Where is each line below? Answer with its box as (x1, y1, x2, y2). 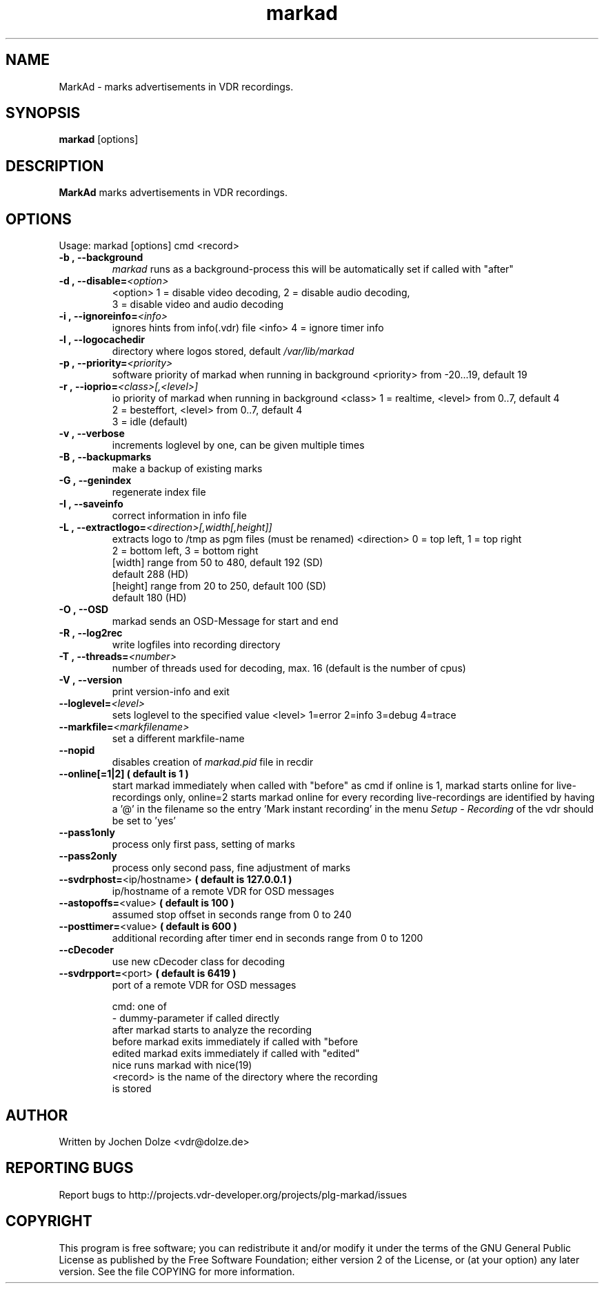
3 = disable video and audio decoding (112, 298, 284, 311)
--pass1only (59, 826, 115, 839)
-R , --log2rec (59, 627, 123, 639)
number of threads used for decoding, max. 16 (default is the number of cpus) (112, 662, 466, 675)
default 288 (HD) (112, 568, 189, 581)
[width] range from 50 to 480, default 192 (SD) (112, 556, 323, 569)
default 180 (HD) (112, 592, 187, 604)
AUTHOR (6, 1106, 68, 1124)
